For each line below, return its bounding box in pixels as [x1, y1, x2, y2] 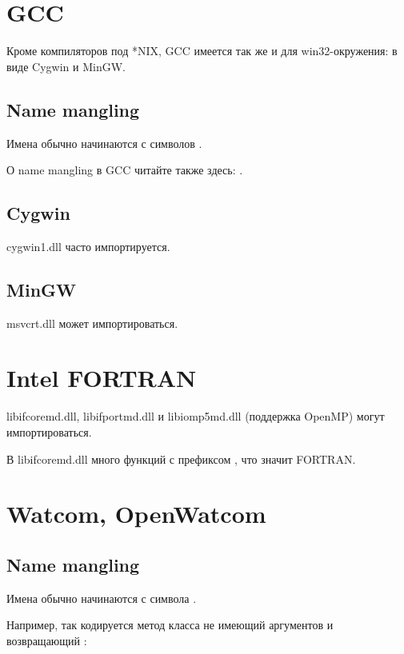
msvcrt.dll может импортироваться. [6, 314, 178, 331]
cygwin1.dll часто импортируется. [6, 237, 170, 254]
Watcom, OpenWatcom [6, 497, 266, 530]
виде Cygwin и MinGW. [6, 58, 126, 74]
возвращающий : [6, 632, 87, 648]
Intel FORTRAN [6, 361, 197, 394]
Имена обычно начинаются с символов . [6, 134, 202, 151]
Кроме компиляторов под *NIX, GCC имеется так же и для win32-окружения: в [6, 42, 398, 59]
